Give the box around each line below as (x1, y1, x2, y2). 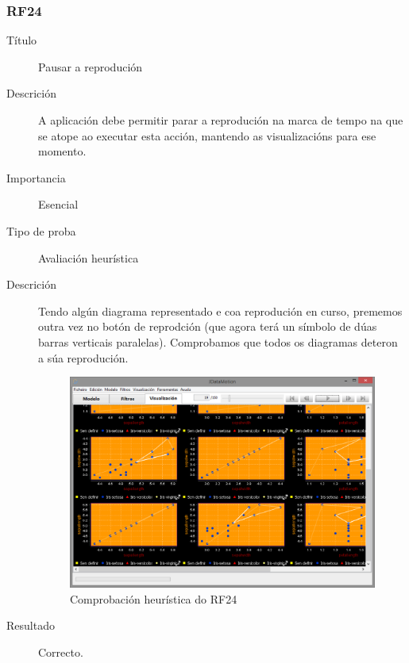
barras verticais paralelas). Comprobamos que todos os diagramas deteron (38, 333, 398, 350)
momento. (38, 143, 87, 159)
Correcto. (38, 643, 83, 660)
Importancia (6, 169, 66, 186)
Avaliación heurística (38, 249, 139, 266)
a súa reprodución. (38, 349, 129, 366)
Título (6, 32, 37, 48)
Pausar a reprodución (38, 58, 143, 75)
